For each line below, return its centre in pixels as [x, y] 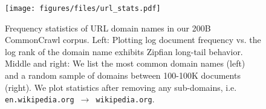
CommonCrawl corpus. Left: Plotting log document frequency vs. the [133, 40]
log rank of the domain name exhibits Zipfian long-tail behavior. [124, 51]
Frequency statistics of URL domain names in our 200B [108, 28]
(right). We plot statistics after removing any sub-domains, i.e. [121, 87]
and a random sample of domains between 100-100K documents [123, 75]
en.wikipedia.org [40, 100]
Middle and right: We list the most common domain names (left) [125, 63]
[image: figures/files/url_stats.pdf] [83, 8]
